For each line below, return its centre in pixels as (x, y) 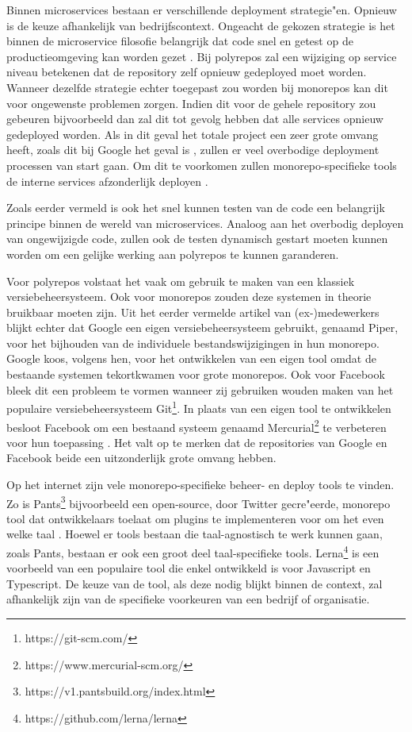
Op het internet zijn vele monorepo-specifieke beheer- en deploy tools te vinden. (200, 484)
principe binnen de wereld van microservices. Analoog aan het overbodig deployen (205, 223)
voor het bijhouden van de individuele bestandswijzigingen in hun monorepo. (193, 343)
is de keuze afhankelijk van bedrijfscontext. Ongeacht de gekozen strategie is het (201, 25)
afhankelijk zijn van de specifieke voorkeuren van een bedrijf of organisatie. (188, 599)
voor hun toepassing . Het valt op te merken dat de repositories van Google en (197, 442)
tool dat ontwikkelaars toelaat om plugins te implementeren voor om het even (195, 518)
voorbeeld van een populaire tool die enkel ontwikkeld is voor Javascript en (189, 568)
